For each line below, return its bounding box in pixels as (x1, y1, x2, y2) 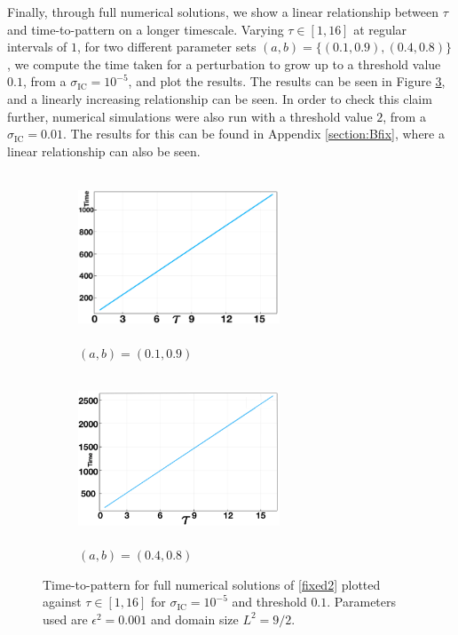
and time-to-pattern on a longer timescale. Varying (7, 20, 284, 38)
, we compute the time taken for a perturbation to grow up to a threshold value (7, 54, 441, 73)
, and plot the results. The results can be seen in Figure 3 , (128, 72, 446, 91)
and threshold (232, 592, 307, 611)
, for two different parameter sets (77, 37, 257, 56)
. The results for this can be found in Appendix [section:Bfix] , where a (62, 124, 445, 143)
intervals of (7, 37, 67, 56)
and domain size (150, 609, 239, 628)
